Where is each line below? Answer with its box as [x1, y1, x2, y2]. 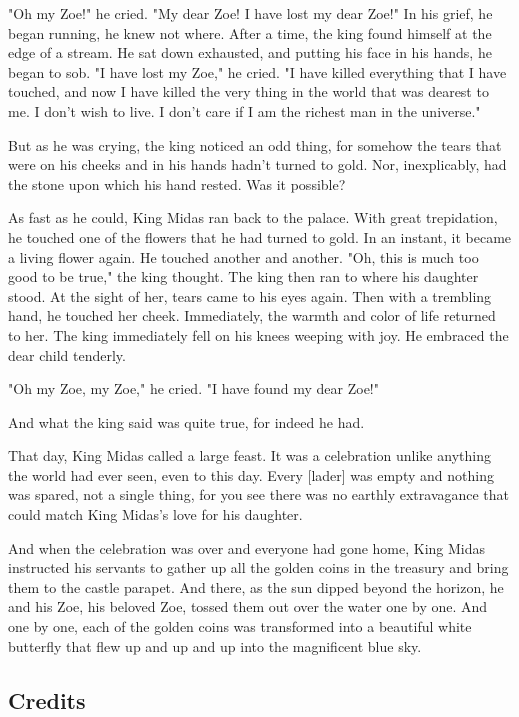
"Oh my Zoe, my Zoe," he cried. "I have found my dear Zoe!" [8, 378, 379, 399]
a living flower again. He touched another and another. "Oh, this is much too [8, 246, 479, 267]
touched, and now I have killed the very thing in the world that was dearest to [8, 81, 489, 102]
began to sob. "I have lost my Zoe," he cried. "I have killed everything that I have [8, 61, 507, 82]
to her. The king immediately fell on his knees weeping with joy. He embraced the [8, 324, 509, 345]
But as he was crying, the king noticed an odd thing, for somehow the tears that [8, 134, 502, 155]
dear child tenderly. [8, 344, 126, 365]
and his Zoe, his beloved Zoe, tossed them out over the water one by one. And [8, 596, 488, 617]
